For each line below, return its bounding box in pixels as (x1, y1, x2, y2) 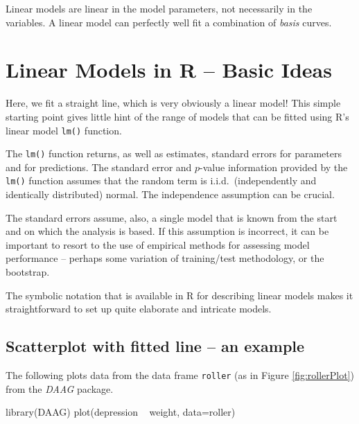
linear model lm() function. (6, 123, 122, 137)
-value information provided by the (200, 159, 348, 174)
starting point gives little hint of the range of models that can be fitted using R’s (6, 109, 349, 123)
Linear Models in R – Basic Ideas (6, 55, 332, 84)
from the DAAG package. (6, 381, 114, 396)
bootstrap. (6, 265, 50, 279)
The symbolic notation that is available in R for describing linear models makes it (6, 288, 353, 302)
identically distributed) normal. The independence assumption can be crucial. (6, 187, 335, 202)
